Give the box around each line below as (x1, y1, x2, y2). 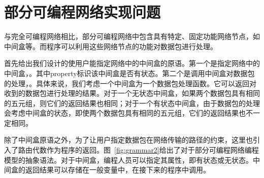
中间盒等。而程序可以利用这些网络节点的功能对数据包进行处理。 (4, 41, 217, 51)
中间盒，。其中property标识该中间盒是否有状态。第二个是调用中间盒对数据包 (4, 67, 255, 78)
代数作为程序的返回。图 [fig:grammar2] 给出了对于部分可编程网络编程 (32, 145, 259, 155)
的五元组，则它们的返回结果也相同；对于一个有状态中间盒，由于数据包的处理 (4, 97, 260, 108)
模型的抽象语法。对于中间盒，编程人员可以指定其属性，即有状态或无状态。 (4, 154, 253, 165)
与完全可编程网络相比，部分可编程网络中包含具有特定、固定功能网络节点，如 (4, 31, 260, 42)
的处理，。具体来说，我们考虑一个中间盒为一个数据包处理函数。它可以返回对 (4, 78, 256, 88)
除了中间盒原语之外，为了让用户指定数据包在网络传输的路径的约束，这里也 (4, 134, 253, 145)
